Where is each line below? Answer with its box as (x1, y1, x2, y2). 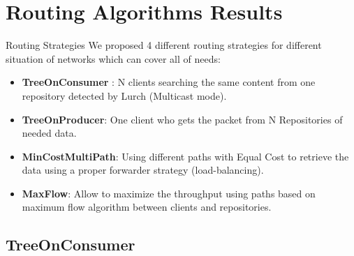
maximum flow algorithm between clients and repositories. (22, 199, 272, 214)
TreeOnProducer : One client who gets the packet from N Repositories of (22, 112, 343, 126)
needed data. (22, 126, 77, 140)
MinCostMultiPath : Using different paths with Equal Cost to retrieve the (22, 149, 349, 163)
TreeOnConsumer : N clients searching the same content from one (22, 75, 316, 89)
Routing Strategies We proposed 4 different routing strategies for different (6, 38, 322, 52)
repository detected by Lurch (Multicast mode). (22, 88, 227, 103)
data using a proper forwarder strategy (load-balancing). (22, 163, 264, 177)
